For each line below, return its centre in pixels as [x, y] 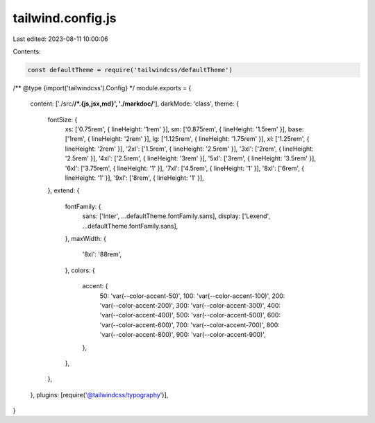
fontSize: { [62, 119]
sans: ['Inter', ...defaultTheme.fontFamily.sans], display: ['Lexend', [176, 216]
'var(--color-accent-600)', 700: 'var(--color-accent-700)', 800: [190, 325]
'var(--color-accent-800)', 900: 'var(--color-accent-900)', [183, 335]
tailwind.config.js [65, 18]
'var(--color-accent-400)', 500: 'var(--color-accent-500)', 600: [190, 315]
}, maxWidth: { [86, 238]
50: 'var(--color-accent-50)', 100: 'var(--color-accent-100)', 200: [192, 296]
